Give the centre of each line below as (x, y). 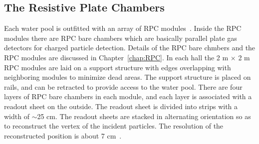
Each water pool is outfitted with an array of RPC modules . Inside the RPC (123, 28)
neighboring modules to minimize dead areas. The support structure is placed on (128, 77)
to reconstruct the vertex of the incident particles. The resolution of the (114, 126)
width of (17, 116)
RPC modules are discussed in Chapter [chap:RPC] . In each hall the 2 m (116, 57)
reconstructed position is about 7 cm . (63, 135)
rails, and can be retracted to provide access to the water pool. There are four (123, 86)
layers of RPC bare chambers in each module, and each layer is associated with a (128, 96)
